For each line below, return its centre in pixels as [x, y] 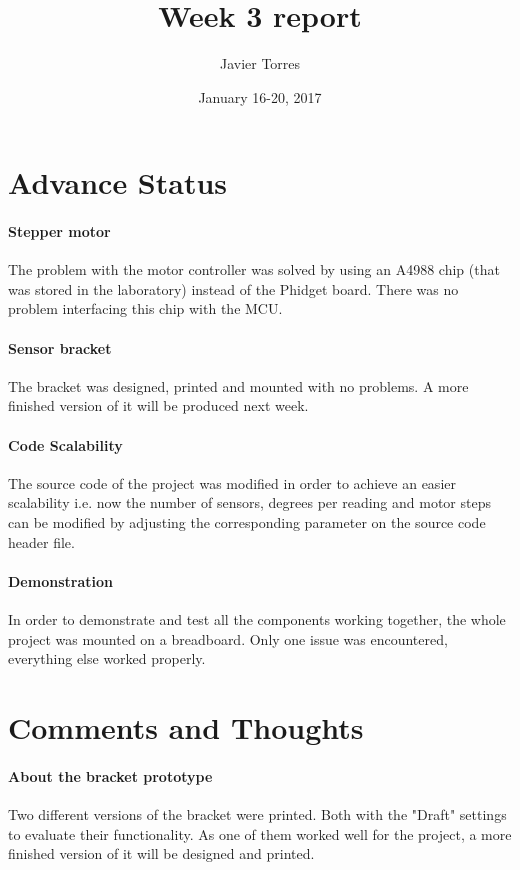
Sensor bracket [60, 347]
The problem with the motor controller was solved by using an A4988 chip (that [254, 269]
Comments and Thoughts [186, 727]
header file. [41, 541]
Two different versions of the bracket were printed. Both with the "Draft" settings [257, 813]
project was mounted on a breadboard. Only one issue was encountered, [228, 638]
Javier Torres [260, 63]
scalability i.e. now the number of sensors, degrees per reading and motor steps [249, 502]
